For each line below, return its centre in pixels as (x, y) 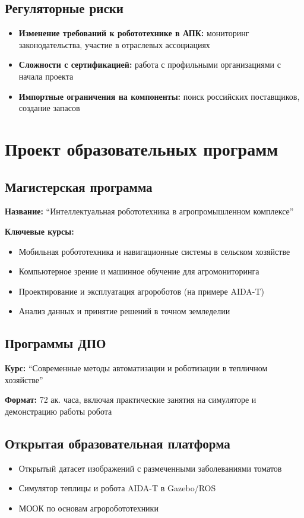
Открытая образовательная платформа (118, 443)
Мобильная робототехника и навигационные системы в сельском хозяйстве (154, 251)
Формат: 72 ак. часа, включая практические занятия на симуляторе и (131, 399)
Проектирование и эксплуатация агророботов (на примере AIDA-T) (142, 291)
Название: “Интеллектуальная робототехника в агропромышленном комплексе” (149, 211)
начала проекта (46, 76)
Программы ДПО (56, 343)
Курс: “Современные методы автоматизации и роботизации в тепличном (136, 368)
